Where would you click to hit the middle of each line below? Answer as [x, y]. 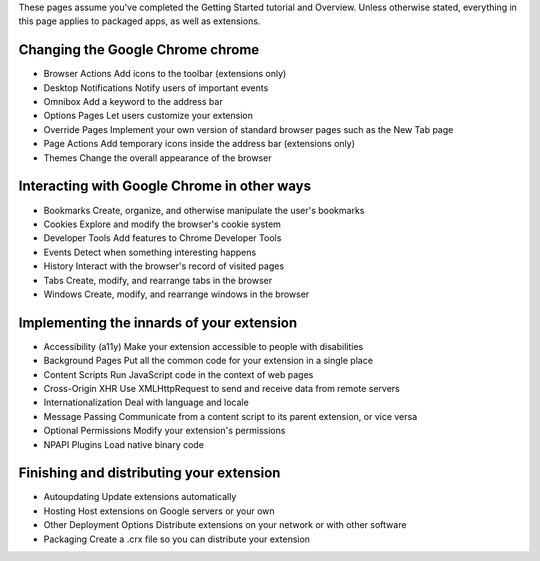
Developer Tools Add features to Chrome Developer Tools [162, 238]
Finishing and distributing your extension [149, 473]
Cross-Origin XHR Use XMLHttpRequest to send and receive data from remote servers [221, 388]
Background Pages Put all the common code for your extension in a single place [208, 361]
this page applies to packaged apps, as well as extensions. [139, 21]
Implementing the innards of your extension [158, 322]
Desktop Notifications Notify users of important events [156, 87]
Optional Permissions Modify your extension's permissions [164, 431]
